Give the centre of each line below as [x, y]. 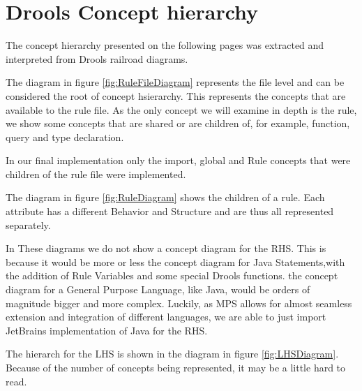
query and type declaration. [65, 137]
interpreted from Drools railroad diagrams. [97, 58]
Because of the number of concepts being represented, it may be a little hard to [176, 367]
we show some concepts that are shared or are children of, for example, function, [178, 123]
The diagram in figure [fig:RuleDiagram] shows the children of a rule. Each [165, 197]
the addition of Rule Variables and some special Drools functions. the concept [172, 275]
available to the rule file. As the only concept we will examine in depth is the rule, [181, 109]
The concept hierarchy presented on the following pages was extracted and [165, 45]
